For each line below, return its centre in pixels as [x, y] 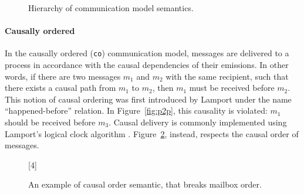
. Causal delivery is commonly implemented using [198, 122]
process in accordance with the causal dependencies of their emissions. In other [147, 65]
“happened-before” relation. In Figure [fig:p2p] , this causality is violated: [136, 110]
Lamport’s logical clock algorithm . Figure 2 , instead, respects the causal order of [152, 133]
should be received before [50, 122]
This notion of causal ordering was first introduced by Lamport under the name [148, 99]
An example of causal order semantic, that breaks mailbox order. [145, 184]
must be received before [232, 88]
